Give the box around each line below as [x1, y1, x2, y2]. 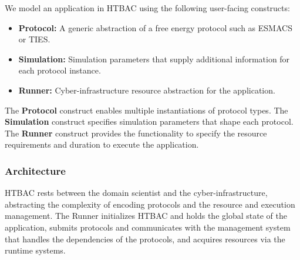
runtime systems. [5, 244, 66, 256]
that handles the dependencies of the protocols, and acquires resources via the [5, 232, 285, 245]
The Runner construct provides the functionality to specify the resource [5, 126, 267, 139]
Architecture [5, 163, 66, 178]
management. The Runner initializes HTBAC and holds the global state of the [5, 209, 287, 222]
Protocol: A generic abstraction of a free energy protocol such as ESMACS [18, 21, 292, 34]
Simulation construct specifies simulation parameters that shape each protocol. [5, 115, 294, 128]
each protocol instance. [18, 64, 101, 76]
